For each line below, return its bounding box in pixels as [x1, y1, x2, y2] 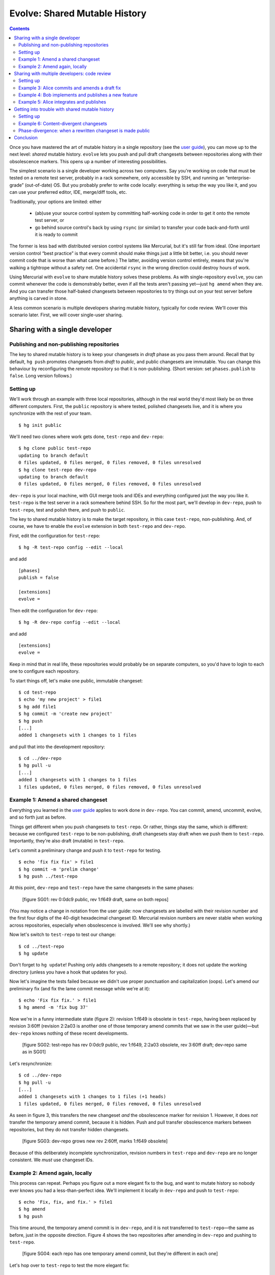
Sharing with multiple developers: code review [14, 70, 112, 76]
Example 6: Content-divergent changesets [18, 120, 107, 126]
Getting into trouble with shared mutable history [14, 106, 114, 112]
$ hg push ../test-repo [18, 873, 78, 879]
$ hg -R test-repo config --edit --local [18, 545, 123, 550]
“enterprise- [225, 175, 252, 181]
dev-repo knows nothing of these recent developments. [9, 1030, 129, 1036]
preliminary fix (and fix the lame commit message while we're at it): [9, 985, 150, 991]
